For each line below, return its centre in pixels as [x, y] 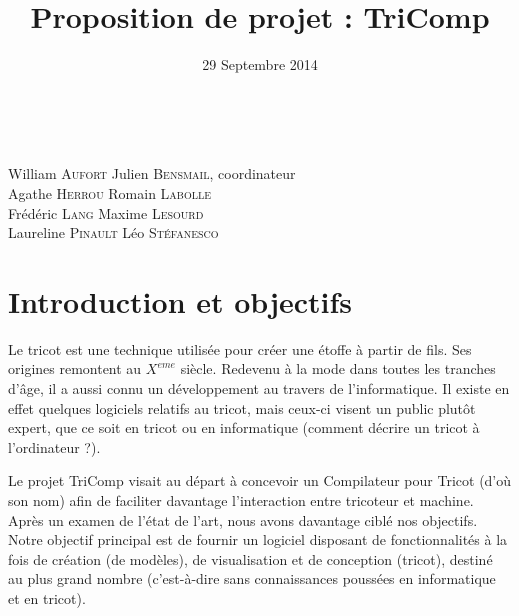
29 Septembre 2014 [260, 64]
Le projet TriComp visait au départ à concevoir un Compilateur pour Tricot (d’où [260, 480]
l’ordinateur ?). [54, 446]
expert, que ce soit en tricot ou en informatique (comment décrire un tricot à [244, 427]
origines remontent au [75, 368]
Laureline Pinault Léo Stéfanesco [113, 232]
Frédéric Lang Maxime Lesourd [106, 212]
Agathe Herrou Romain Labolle [110, 192]
